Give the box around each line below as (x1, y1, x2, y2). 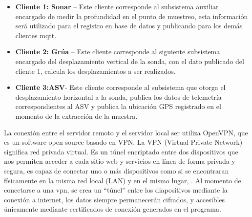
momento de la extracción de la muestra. (15, 110, 138, 121)
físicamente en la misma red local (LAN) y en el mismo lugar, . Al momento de (4, 175, 241, 185)
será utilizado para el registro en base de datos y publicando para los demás (15, 21, 243, 31)
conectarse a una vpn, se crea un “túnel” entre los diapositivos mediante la (4, 185, 228, 195)
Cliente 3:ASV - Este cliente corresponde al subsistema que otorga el (15, 82, 226, 92)
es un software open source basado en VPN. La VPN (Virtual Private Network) (4, 137, 243, 147)
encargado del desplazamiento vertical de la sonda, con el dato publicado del (15, 56, 244, 66)
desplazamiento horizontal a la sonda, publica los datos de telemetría (15, 91, 222, 102)
